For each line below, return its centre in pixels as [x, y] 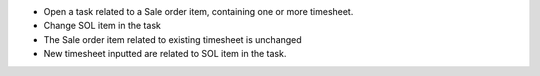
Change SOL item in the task [102, 26]
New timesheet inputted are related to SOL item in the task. [165, 54]
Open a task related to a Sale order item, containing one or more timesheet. [198, 11]
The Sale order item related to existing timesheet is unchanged [172, 39]
